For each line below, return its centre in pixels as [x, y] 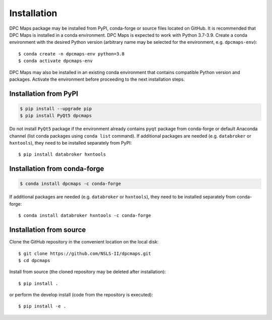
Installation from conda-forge [57, 169]
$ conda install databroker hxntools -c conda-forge [85, 216]
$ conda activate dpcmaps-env [56, 61]
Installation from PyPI [44, 93]
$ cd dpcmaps [34, 260]
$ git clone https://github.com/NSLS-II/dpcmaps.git [85, 253]
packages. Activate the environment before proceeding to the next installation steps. [97, 79]
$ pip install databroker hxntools [62, 154]
